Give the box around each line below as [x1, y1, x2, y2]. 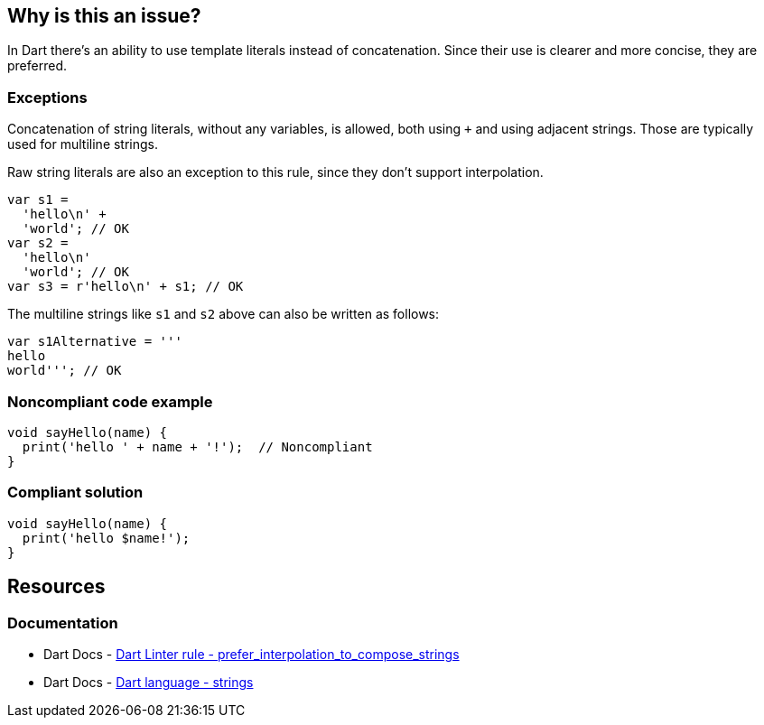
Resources [7, 575, 106, 599]
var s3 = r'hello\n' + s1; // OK [7, 279, 244, 294]
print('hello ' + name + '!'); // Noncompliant [22, 439, 373, 454]
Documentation [7, 613, 118, 632]
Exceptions [7, 88, 88, 107]
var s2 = [7, 236, 69, 251]
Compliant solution [7, 483, 144, 502]
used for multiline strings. [7, 136, 159, 153]
